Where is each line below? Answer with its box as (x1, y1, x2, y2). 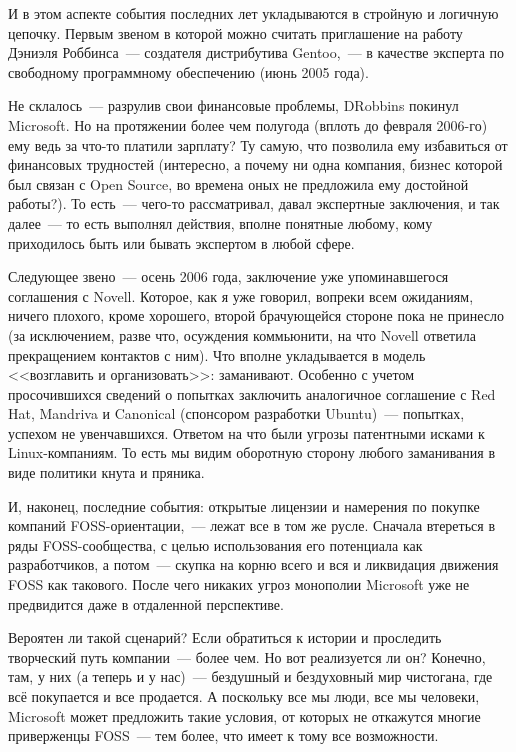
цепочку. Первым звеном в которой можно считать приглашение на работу (8, 22, 463, 43)
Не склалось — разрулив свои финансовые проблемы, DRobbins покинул (8, 95, 459, 116)
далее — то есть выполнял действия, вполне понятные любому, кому (8, 212, 433, 233)
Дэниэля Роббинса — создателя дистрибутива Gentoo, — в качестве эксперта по (8, 42, 505, 63)
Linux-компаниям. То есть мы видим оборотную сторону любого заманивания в (8, 442, 496, 463)
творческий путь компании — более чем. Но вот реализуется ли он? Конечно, (8, 646, 486, 667)
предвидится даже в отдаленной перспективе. (8, 593, 284, 614)
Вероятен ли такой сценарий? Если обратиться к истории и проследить (8, 627, 442, 648)
